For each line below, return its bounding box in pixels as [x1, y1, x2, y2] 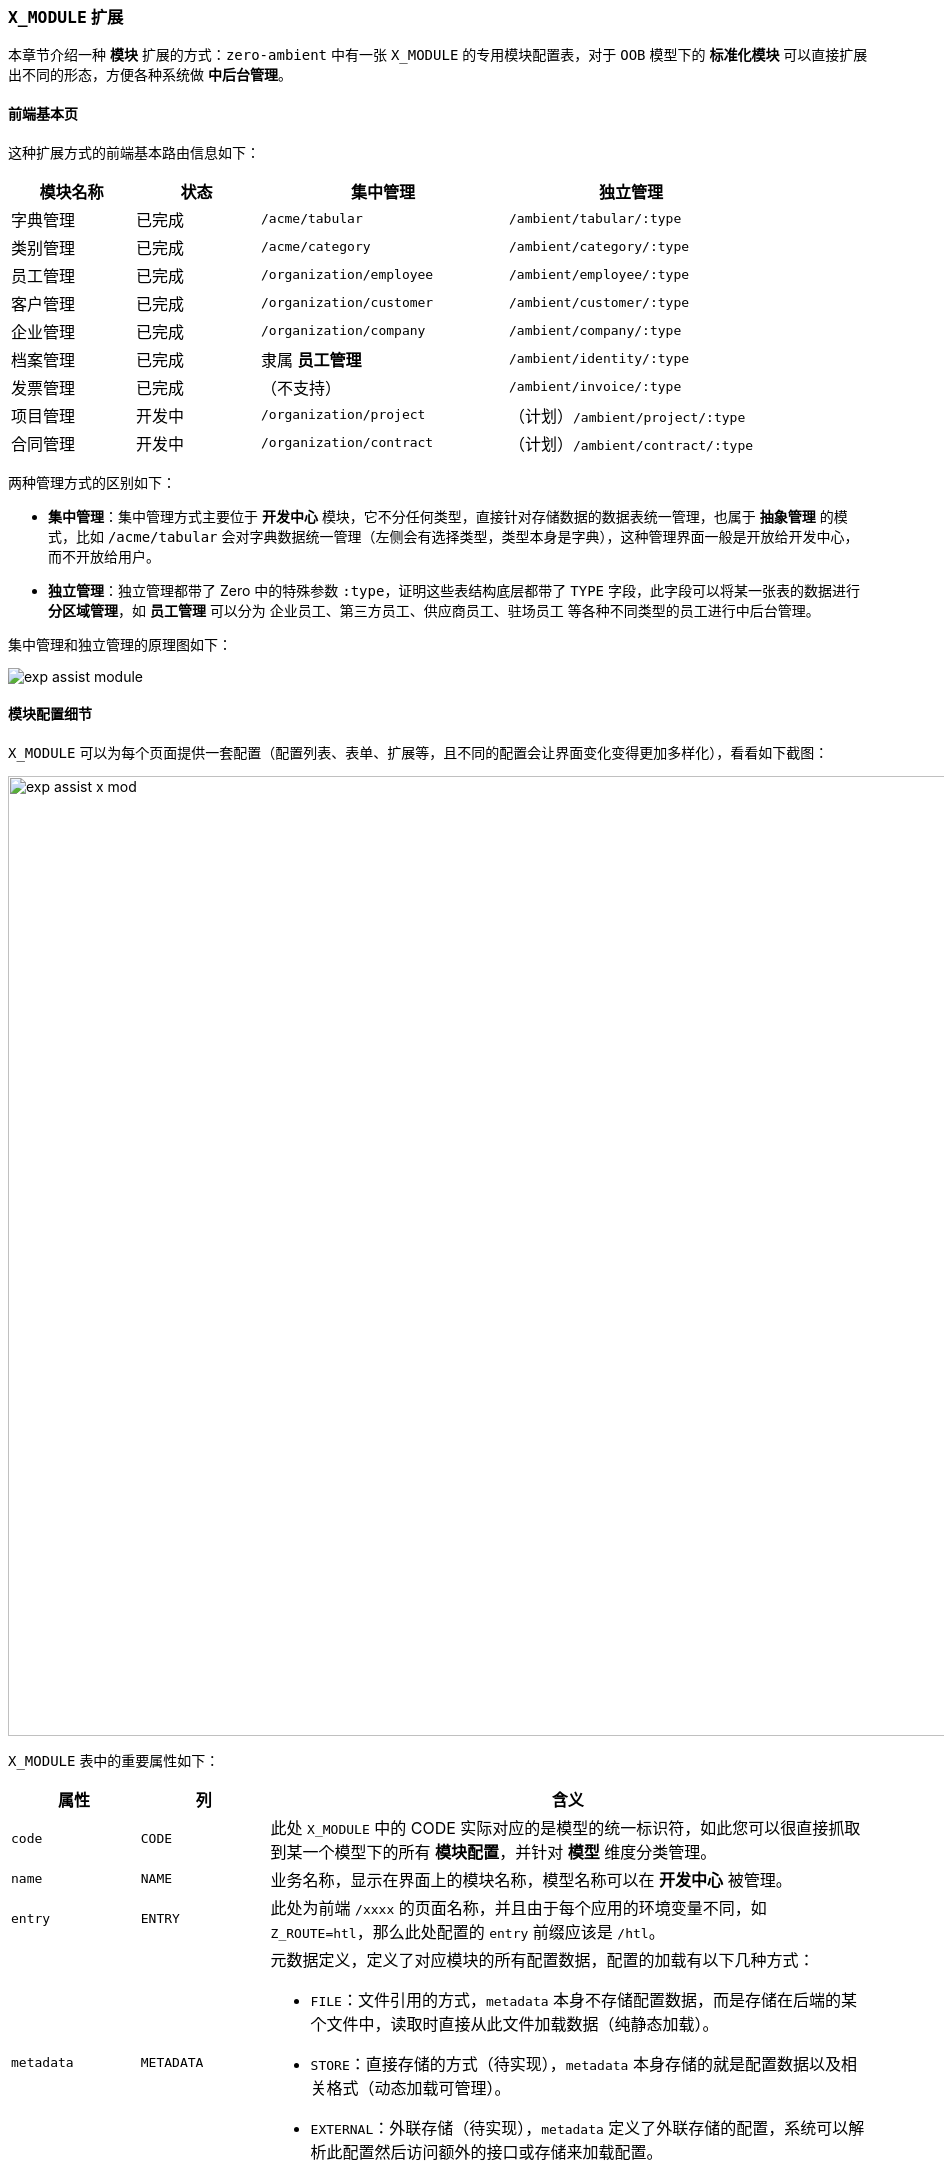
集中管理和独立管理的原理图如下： [8, 635, 232, 653]
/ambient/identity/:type [509, 351, 690, 367]
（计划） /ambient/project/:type [509, 405, 746, 426]
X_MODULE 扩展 [8, 7, 124, 27]
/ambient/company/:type [509, 323, 682, 339]
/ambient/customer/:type [509, 295, 690, 311]
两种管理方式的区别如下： [8, 473, 176, 491]
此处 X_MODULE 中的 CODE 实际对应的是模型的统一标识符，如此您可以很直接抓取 [270, 1817, 861, 1838]
